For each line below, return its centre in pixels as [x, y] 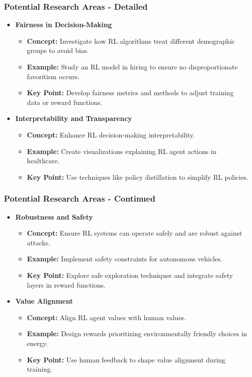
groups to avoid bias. [58, 50]
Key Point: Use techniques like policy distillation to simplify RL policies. [138, 177]
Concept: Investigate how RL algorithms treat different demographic [131, 41]
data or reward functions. [65, 102]
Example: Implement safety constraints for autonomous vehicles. [125, 259]
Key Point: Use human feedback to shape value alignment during [126, 359]
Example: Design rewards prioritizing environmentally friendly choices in [137, 334]
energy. [37, 343]
